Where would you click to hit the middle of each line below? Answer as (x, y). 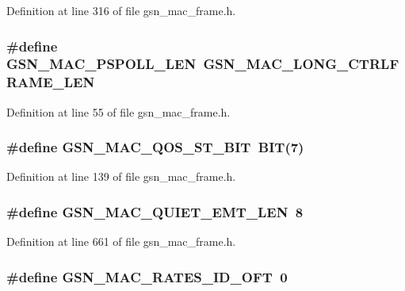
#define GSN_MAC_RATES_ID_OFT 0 (147, 276)
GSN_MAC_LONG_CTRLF (301, 64)
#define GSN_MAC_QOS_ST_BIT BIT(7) (155, 147)
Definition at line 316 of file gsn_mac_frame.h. (121, 10)
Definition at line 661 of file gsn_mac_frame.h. (121, 241)
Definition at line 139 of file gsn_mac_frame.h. (121, 176)
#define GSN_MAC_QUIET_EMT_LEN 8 (155, 211)
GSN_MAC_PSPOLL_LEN (101, 64)
